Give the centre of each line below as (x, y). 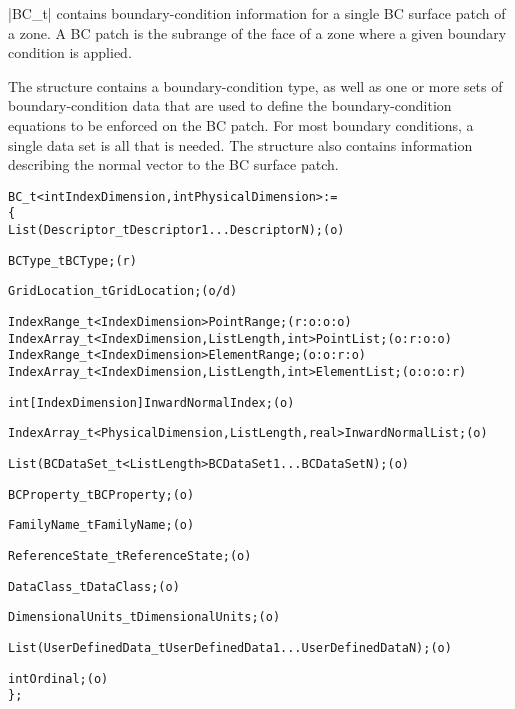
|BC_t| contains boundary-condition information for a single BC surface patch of (257, 13)
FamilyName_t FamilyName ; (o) (101, 525)
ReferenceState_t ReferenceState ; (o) (130, 555)
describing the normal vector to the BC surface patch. (173, 164)
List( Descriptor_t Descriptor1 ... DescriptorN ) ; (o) (176, 230)
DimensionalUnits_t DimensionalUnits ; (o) (144, 617)
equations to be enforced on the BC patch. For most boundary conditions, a (241, 124)
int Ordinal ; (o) (58, 678)
